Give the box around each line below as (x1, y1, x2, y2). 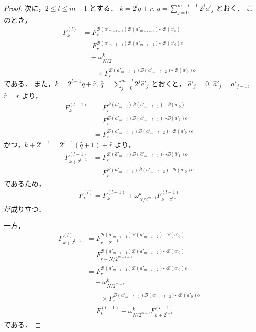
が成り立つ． (4, 203, 46, 214)
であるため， (4, 178, 46, 188)
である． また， (4, 78, 55, 88)
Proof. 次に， (4, 3, 45, 13)
